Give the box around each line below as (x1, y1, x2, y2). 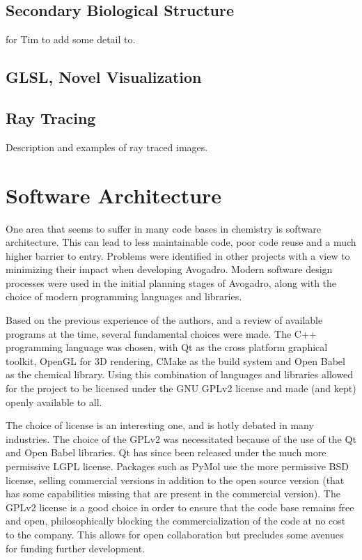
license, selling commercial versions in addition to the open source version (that (6, 472, 345, 487)
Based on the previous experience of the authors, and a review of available (6, 313, 323, 327)
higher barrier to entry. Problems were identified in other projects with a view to (6, 248, 350, 263)
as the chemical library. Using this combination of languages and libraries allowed (6, 367, 354, 382)
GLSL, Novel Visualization (6, 66, 202, 88)
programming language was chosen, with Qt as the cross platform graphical (6, 340, 328, 355)
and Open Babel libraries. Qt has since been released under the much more (6, 445, 326, 460)
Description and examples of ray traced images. (6, 139, 208, 154)
